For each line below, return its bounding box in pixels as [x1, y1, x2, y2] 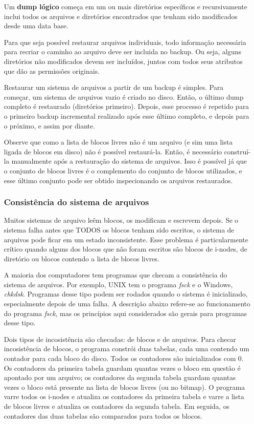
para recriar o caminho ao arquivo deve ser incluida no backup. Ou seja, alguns [4, 46, 242, 57]
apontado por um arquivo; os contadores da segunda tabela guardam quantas [4, 372, 236, 382]
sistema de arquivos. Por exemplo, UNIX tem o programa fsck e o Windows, [4, 279, 233, 289]
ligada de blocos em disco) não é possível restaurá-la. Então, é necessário [4, 146, 222, 156]
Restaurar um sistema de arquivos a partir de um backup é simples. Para [4, 82, 224, 92]
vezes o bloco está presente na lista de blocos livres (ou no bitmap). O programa [4, 382, 245, 392]
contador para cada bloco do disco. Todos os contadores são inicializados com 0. [4, 353, 244, 363]
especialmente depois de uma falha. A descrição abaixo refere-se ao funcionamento [4, 298, 251, 309]
